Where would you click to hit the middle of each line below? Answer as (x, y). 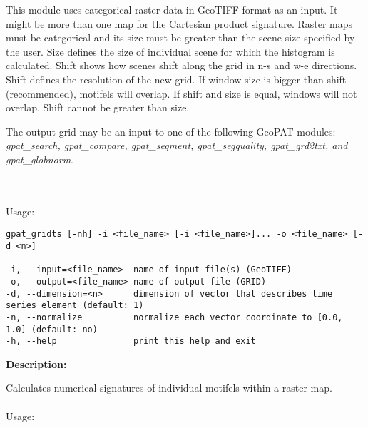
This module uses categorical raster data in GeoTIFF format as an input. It (172, 9)
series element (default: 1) (75, 306)
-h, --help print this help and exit (131, 341)
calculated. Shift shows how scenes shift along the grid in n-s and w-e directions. (182, 65)
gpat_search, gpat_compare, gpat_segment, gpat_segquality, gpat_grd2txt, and (177, 145)
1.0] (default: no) (52, 329)
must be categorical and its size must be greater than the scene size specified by (180, 37)
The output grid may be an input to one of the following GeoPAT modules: (171, 131)
